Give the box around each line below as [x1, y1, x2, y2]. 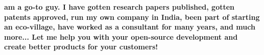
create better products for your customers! [4, 41, 158, 52]
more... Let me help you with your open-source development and [4, 31, 238, 42]
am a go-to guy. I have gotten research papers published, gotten [4, 2, 235, 12]
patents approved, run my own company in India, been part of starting [4, 11, 260, 22]
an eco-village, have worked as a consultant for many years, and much [4, 21, 255, 32]
